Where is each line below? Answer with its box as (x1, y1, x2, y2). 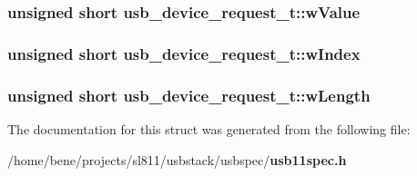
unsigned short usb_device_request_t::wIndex (7, 42, 361, 64)
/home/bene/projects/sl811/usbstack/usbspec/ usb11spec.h (7, 150, 347, 169)
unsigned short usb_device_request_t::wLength (7, 83, 371, 106)
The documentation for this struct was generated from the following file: (7, 119, 411, 138)
